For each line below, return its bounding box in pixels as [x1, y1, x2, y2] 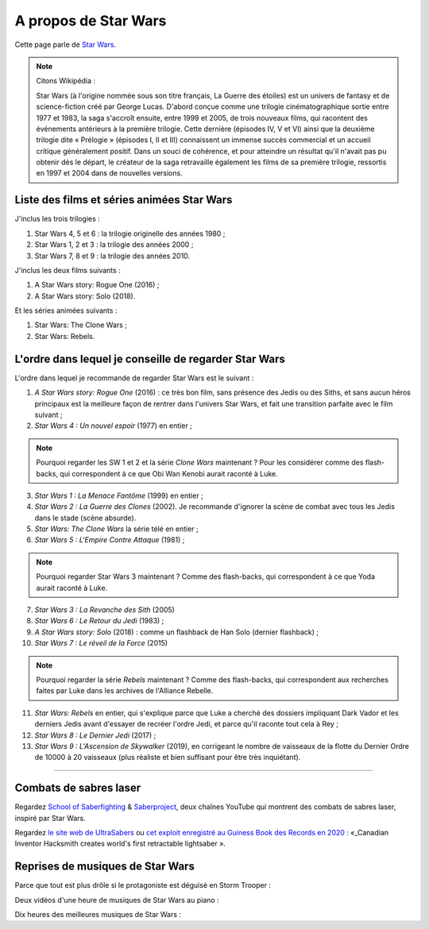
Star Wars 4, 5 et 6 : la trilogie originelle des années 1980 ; [34, 229, 226, 238]
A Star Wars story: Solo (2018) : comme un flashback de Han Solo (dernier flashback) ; [34, 627, 319, 637]
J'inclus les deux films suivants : [14, 265, 121, 275]
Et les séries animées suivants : [14, 306, 118, 315]
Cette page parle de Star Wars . [14, 40, 117, 49]
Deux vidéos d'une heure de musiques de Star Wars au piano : [14, 895, 219, 904]
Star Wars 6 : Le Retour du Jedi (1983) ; [34, 616, 164, 626]
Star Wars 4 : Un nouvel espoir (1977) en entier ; [34, 421, 192, 430]
